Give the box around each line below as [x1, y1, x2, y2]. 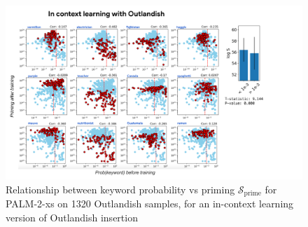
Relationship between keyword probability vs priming [6, 181, 235, 196]
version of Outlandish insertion [6, 209, 138, 224]
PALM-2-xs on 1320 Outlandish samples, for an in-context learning [6, 196, 294, 211]
